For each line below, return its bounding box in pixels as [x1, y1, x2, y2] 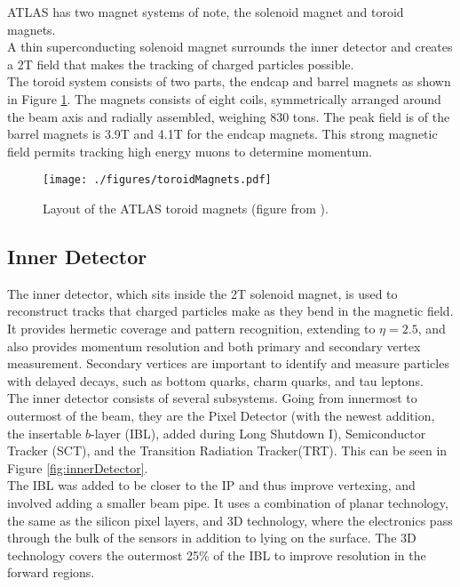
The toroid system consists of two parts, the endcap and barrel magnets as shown [7, 72, 451, 91]
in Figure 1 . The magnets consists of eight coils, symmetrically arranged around [7, 89, 441, 108]
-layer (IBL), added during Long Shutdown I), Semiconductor [91, 423, 426, 442]
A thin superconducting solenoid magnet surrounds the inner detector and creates [7, 37, 453, 56]
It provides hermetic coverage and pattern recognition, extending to [7, 318, 376, 337]
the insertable [7, 423, 82, 442]
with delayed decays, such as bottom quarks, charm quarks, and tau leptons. [7, 371, 424, 390]
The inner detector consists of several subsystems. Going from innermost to [7, 389, 417, 407]
